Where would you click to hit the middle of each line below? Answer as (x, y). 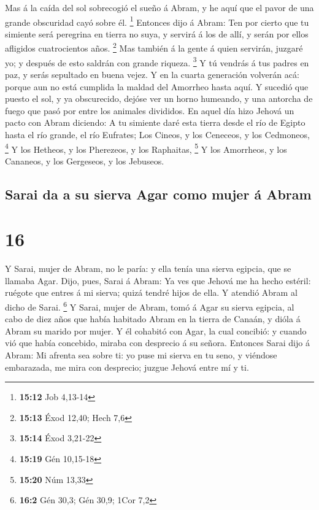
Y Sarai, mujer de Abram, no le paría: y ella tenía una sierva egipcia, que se (148, 269)
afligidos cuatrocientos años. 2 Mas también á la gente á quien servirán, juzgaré (154, 47)
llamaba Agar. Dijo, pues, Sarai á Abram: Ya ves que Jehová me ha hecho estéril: (158, 280)
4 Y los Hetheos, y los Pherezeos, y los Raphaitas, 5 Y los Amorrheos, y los (146, 148)
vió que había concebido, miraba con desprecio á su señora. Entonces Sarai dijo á (157, 343)
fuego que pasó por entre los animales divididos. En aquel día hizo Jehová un (150, 110)
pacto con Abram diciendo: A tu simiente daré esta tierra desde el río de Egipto (155, 122)
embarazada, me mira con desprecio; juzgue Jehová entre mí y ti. (127, 367)
